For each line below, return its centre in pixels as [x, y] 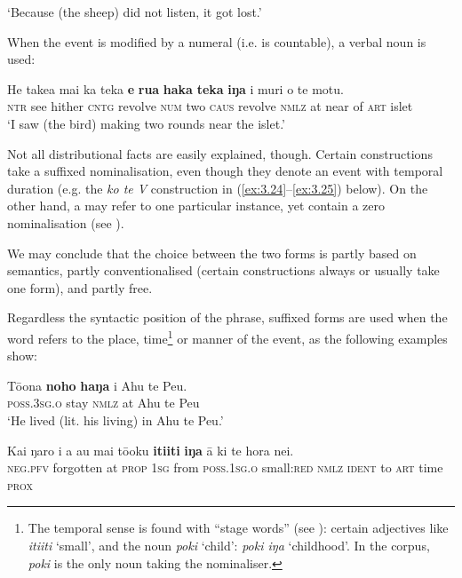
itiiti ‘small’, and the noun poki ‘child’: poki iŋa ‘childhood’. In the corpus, [229, 545]
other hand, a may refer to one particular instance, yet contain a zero [196, 206]
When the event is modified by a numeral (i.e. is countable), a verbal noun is [217, 41]
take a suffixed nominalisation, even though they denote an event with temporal [225, 171]
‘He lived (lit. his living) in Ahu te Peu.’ [115, 420]
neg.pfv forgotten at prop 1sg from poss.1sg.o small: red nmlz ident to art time [225, 467]
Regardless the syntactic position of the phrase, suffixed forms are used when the [227, 317]
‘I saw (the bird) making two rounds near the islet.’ [147, 123]
